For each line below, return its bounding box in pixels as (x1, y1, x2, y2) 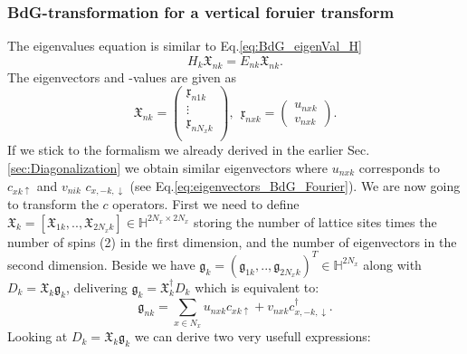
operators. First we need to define (112, 195, 300, 214)
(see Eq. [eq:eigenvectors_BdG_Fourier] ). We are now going (129, 176, 461, 195)
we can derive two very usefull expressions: (134, 327, 371, 346)
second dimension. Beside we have (7, 254, 195, 273)
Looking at (7, 327, 68, 346)
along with (363, 254, 422, 273)
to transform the (7, 195, 99, 214)
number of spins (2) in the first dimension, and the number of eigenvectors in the (7, 232, 457, 251)
